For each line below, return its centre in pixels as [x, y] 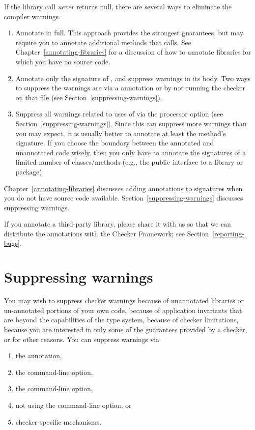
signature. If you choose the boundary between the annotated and [115, 143]
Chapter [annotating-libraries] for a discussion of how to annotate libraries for [133, 52]
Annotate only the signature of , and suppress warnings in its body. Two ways [133, 78]
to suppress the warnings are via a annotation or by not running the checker [130, 88]
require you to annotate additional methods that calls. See [103, 42]
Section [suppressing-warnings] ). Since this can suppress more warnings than [131, 123]
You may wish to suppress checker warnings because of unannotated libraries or [124, 301]
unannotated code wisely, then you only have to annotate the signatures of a [131, 152]
